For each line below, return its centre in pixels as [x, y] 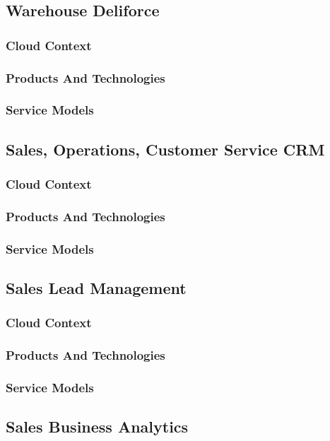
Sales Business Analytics [97, 427]
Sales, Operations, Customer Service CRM [165, 149]
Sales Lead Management [96, 288]
